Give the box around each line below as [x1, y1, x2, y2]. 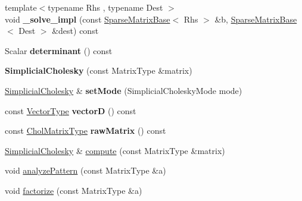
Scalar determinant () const [5, 44, 113, 56]
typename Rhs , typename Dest [48, 1, 163, 13]
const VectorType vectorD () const [5, 104, 136, 117]
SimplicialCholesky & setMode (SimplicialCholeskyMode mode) [5, 84, 242, 96]
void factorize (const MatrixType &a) [5, 184, 142, 196]
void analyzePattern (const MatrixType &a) [5, 164, 166, 177]
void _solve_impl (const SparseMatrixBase [5, 12, 170, 25]
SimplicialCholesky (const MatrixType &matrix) [5, 64, 192, 77]
